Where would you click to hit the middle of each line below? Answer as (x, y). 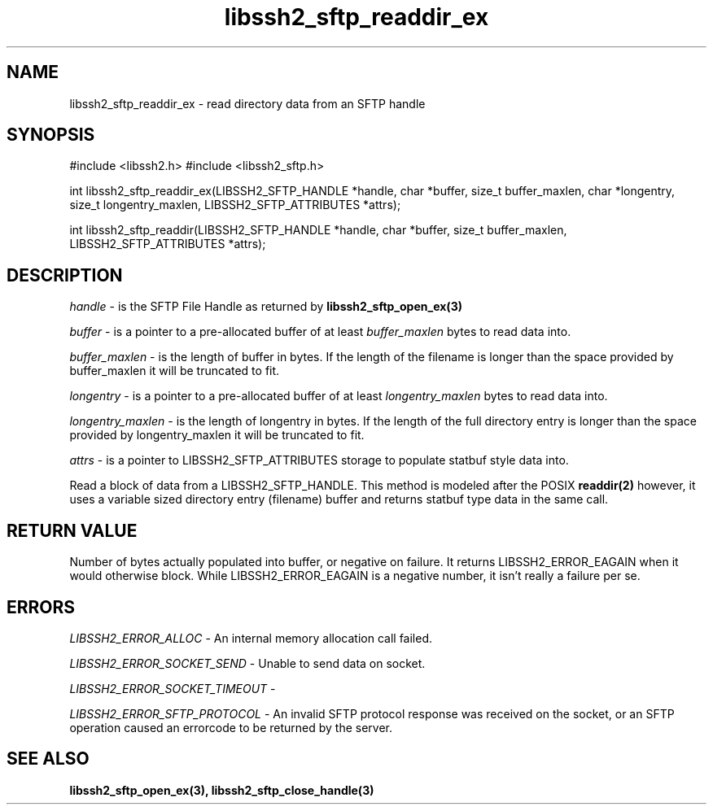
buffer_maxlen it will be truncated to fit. (175, 371)
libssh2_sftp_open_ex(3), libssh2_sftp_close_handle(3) (222, 790)
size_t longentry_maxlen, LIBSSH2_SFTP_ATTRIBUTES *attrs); (235, 205)
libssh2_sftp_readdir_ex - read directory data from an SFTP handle (247, 103)
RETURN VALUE (72, 530)
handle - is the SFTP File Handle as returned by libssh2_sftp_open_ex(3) (266, 307)
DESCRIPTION (65, 275)
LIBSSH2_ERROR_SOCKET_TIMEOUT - (173, 688)
